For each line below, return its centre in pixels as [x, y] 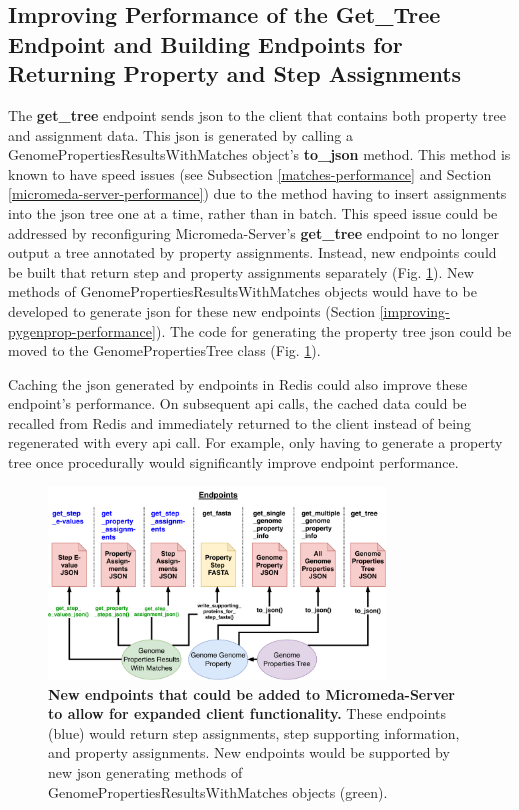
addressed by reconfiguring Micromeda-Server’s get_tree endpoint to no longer [253, 232]
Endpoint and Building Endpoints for [205, 43]
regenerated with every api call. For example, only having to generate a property [255, 442]
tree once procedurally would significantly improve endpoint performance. [233, 462]
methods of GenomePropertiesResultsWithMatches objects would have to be [242, 291]
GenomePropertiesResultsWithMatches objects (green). [218, 791]
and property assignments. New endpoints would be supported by [249, 752]
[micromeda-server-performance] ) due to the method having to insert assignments [257, 193]
